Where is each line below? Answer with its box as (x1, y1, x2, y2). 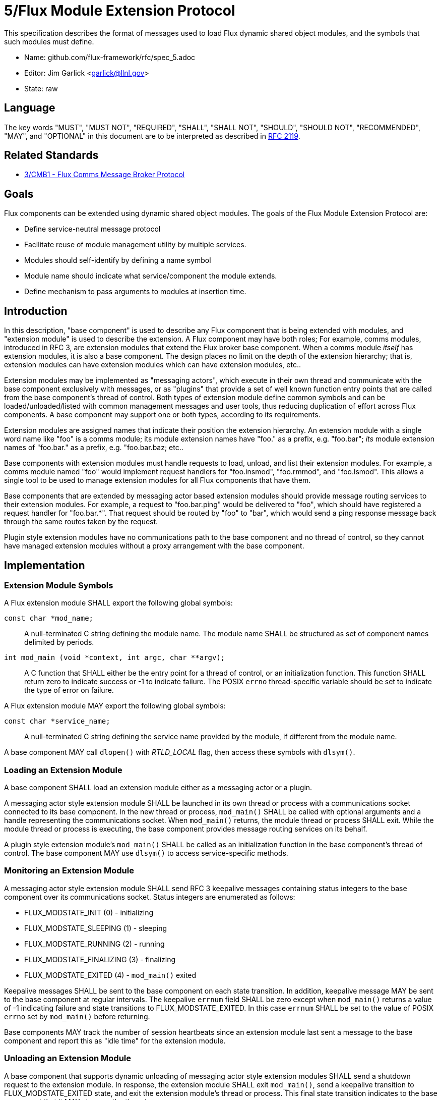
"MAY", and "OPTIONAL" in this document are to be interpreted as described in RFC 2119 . (4, 131, 300, 140)
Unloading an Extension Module (4, 1053, 132, 1064)
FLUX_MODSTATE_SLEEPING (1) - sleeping (24, 923, 167, 932)
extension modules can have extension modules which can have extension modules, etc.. (4, 360, 301, 369)
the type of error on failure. (24, 686, 114, 695)
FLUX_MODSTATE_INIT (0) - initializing (24, 908, 154, 917)
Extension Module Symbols (4, 580, 113, 590)
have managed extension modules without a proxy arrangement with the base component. (4, 541, 304, 551)
